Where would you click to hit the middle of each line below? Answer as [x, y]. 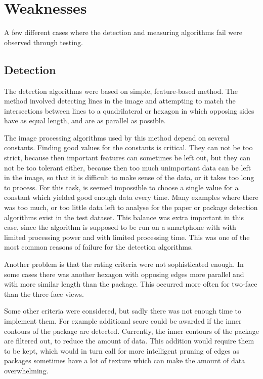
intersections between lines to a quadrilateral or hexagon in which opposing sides [129, 110]
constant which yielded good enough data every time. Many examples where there [131, 197]
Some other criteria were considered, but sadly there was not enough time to [123, 311]
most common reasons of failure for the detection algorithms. [99, 247]
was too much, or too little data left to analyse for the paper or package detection [131, 207]
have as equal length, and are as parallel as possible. [85, 120]
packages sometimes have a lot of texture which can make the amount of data [125, 360]
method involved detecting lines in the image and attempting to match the [120, 101]
